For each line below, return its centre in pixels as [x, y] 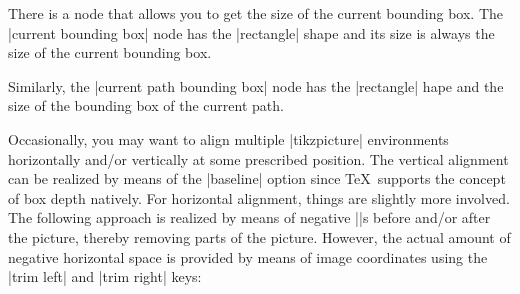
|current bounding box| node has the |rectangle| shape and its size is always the [251, 32]
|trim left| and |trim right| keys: [105, 276]
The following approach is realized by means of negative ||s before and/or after [249, 217]
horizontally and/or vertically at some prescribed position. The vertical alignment [258, 158]
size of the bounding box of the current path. [146, 105]
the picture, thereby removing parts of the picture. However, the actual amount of [259, 236]
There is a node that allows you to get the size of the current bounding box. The [255, 13]
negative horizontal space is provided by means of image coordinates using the [248, 256]
